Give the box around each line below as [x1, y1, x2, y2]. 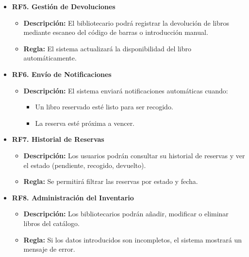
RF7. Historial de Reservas [12, 134, 104, 144]
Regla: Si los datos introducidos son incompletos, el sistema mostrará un [23, 234, 242, 244]
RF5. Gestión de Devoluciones [12, 1, 116, 11]
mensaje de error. [23, 244, 75, 254]
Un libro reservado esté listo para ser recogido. [35, 102, 173, 112]
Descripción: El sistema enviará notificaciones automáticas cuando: [23, 85, 228, 95]
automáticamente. [23, 53, 77, 63]
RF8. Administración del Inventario [12, 192, 134, 202]
